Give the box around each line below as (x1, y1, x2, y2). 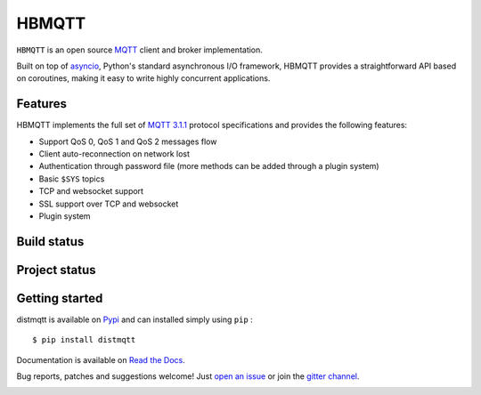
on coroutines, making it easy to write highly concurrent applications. (16, 73, 271, 84)
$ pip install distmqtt (32, 335, 136, 345)
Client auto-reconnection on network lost (38, 149, 191, 159)
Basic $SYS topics (38, 173, 105, 184)
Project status (16, 262, 97, 278)
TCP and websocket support (38, 186, 144, 197)
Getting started (16, 290, 103, 306)
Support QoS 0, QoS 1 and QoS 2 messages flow (38, 136, 217, 147)
